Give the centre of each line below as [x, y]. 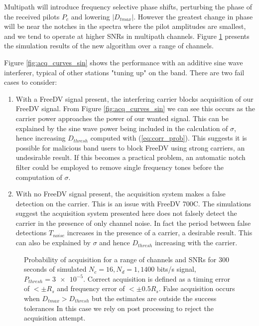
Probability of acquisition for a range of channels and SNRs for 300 [127, 259]
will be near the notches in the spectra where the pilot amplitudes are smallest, [125, 26]
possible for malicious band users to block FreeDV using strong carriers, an [130, 147]
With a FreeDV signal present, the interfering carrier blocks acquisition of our [134, 98]
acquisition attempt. [55, 318]
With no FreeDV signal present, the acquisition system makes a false [121, 194]
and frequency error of [91, 288]
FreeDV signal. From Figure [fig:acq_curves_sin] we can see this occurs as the [135, 108]
